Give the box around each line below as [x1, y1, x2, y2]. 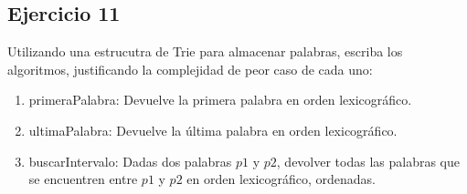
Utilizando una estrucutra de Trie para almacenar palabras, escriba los [7, 42, 403, 61]
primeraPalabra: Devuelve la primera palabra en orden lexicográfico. [28, 90, 412, 109]
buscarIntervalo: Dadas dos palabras [28, 151, 232, 170]
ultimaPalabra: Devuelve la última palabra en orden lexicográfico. [28, 120, 398, 139]
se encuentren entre [28, 169, 138, 189]
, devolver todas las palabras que [276, 151, 460, 170]
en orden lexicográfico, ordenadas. [186, 169, 377, 189]
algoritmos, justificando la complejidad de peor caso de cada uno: [7, 59, 373, 78]
